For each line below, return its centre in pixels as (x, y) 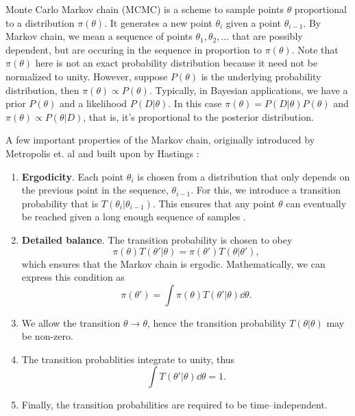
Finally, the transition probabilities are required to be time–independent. (174, 405)
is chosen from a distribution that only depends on (244, 176)
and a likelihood (94, 103)
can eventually (316, 203)
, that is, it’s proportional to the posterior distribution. (198, 116)
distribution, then (42, 90)
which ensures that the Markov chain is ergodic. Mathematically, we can (173, 263)
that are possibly (267, 36)
